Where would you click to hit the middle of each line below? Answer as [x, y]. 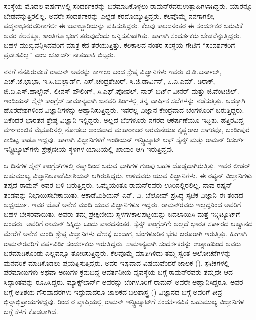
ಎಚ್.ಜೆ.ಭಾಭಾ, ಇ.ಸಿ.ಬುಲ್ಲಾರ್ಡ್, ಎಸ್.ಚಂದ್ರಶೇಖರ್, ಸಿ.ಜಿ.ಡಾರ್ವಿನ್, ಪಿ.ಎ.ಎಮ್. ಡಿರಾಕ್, [110, 81]
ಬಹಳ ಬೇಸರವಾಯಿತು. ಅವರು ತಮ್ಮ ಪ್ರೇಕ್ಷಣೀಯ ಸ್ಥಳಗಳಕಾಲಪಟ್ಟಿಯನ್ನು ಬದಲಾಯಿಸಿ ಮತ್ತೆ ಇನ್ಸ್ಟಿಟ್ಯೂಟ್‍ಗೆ [122, 214]
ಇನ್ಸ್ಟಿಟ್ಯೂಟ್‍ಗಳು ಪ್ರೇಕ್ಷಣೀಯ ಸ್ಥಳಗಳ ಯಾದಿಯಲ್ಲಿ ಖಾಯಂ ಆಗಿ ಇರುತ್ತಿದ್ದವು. [89, 149]
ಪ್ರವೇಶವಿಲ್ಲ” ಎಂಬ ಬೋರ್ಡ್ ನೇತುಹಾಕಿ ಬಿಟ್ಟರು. [60, 54]
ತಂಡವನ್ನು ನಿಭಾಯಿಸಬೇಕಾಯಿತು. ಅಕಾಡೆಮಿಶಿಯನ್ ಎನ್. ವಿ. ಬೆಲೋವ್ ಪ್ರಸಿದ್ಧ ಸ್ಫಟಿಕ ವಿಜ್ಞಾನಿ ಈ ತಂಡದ [124, 194]
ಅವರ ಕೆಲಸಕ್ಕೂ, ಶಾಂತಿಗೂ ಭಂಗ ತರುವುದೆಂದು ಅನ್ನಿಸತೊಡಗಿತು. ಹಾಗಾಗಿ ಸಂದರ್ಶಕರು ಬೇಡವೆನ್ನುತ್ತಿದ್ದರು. [123, 35]
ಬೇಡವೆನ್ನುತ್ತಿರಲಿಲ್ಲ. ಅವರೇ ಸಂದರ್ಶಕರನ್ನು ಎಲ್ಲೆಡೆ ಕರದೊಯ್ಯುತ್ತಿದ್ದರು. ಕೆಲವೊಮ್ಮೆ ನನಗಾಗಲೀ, [109, 16]
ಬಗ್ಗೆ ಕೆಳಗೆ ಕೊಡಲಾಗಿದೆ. [31, 311]
